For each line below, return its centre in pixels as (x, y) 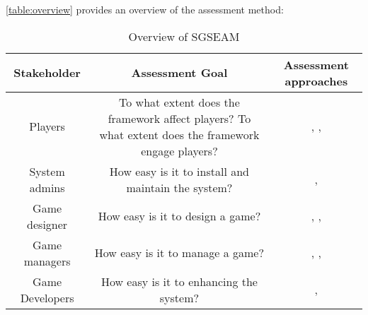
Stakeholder (47, 73)
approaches (316, 81)
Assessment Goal (179, 73)
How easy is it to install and (179, 171)
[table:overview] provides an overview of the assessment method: (145, 9)
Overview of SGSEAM (184, 36)
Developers (47, 297)
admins (47, 187)
